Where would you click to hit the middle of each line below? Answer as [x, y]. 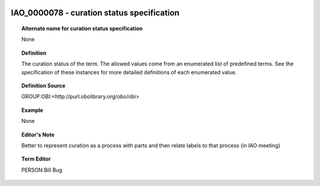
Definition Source [44, 86]
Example [33, 110]
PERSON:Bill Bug [42, 170]
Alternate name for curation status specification [82, 29]
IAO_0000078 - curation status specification [95, 13]
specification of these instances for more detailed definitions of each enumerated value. [129, 72]
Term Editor [36, 159]
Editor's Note [38, 134]
